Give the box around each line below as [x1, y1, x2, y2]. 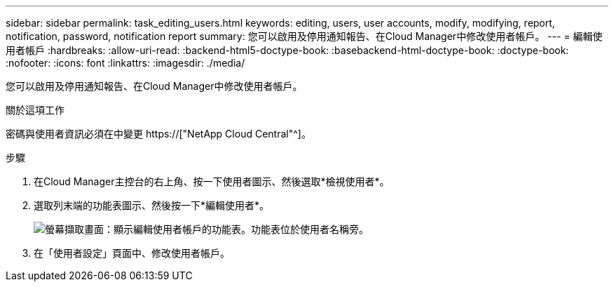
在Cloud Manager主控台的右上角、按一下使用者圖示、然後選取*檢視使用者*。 [34, 175, 390, 187]
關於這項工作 [6, 104, 64, 116]
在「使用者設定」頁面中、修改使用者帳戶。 [34, 247, 230, 259]
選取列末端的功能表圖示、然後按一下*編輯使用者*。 [34, 199, 270, 211]
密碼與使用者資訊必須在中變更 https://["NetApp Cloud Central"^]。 [6, 128, 311, 140]
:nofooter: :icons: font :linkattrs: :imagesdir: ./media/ [6, 57, 245, 69]
